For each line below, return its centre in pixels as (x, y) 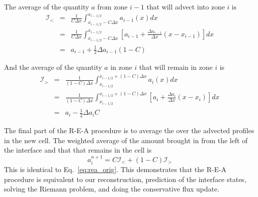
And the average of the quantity (53, 67)
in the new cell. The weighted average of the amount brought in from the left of (126, 140)
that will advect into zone (186, 6)
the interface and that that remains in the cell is (78, 150)
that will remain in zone (176, 67)
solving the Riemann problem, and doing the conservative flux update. (112, 189)
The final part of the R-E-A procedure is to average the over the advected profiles (129, 130)
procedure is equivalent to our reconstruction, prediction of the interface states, (125, 179)
